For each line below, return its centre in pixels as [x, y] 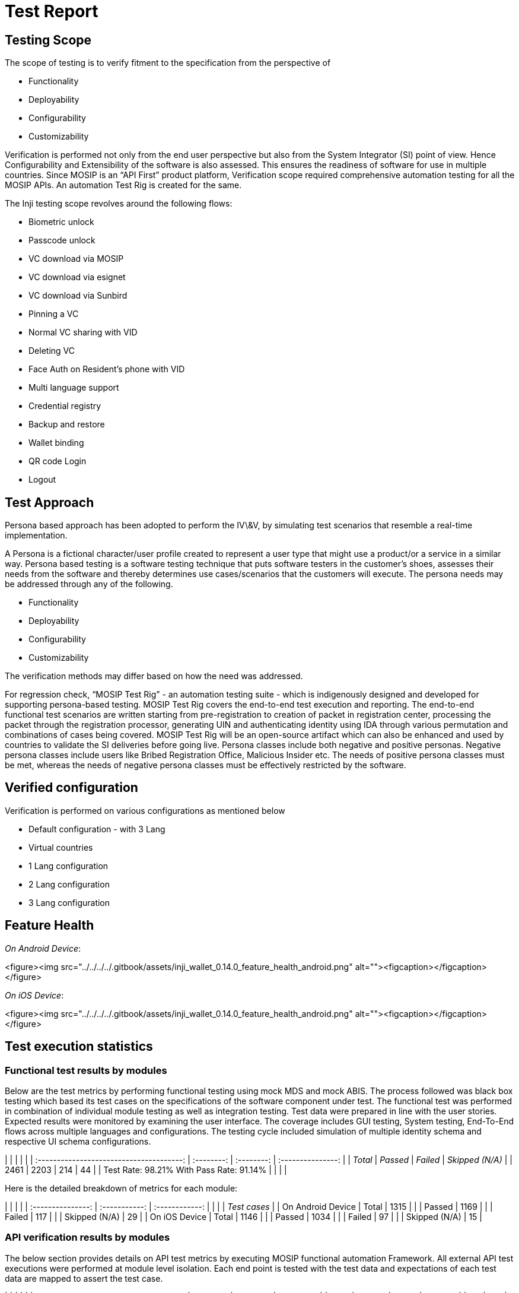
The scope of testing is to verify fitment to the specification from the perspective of [168, 63]
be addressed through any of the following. [89, 584]
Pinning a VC [54, 314]
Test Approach [50, 502]
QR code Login [58, 461]
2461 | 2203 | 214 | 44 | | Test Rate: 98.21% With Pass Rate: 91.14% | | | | [146, 1170]
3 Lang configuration [69, 902]
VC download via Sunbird [78, 296]
